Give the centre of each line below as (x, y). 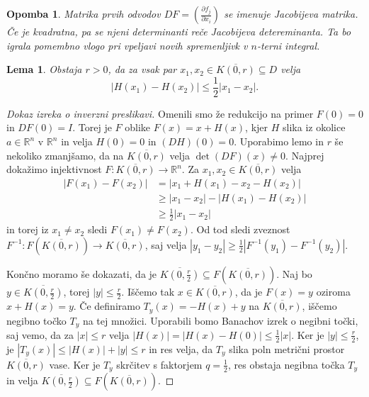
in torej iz (28, 229)
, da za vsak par (142, 69)
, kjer (257, 127)
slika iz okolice (314, 127)
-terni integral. (288, 45)
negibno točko (36, 320)
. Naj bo (294, 273)
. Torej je (92, 127)
